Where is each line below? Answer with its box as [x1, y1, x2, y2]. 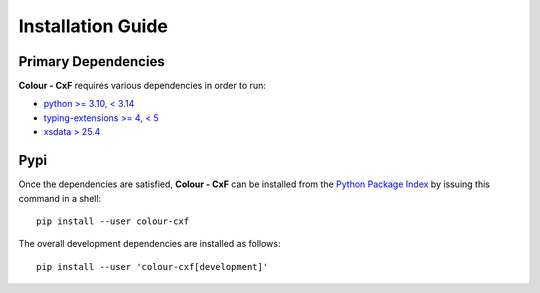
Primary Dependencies [18, 53, 165, 70]
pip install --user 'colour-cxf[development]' [36, 261, 269, 272]
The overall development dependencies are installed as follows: [18, 238, 281, 250]
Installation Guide [18, 15, 169, 37]
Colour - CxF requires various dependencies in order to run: [18, 80, 267, 92]
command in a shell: [18, 192, 102, 204]
